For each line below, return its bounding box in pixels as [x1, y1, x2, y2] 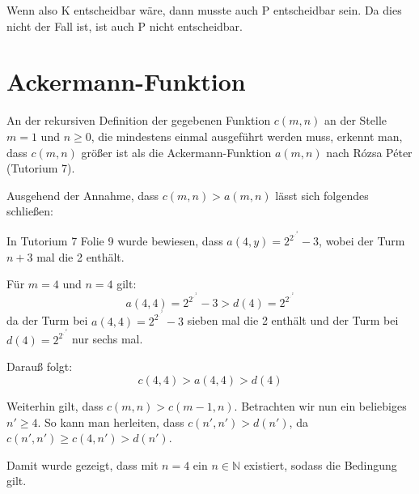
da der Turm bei [6, 312, 88, 329]
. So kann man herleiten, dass [37, 413, 184, 430]
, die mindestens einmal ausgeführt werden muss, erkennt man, [91, 127, 403, 144]
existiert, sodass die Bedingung [243, 456, 397, 473]
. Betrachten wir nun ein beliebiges [234, 398, 407, 414]
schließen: [6, 202, 54, 219]
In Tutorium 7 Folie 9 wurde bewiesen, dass [6, 232, 223, 249]
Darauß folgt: [6, 358, 73, 375]
